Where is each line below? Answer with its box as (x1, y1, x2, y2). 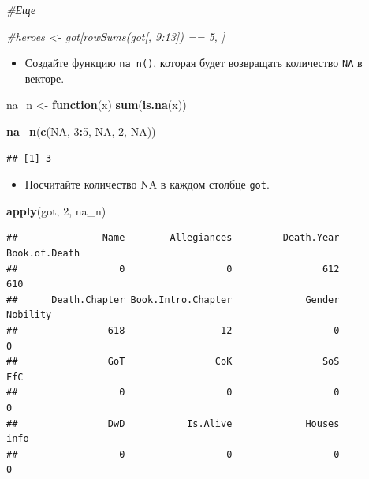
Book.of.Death (6, 248, 80, 260)
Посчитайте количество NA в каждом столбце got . (24, 176, 270, 193)
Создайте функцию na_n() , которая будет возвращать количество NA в (24, 54, 363, 71)
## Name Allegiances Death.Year (6, 232, 340, 244)
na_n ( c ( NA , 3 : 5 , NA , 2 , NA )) (6, 123, 156, 140)
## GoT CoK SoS (6, 356, 340, 368)
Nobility (6, 309, 52, 321)
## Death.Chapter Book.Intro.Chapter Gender (6, 294, 340, 305)
